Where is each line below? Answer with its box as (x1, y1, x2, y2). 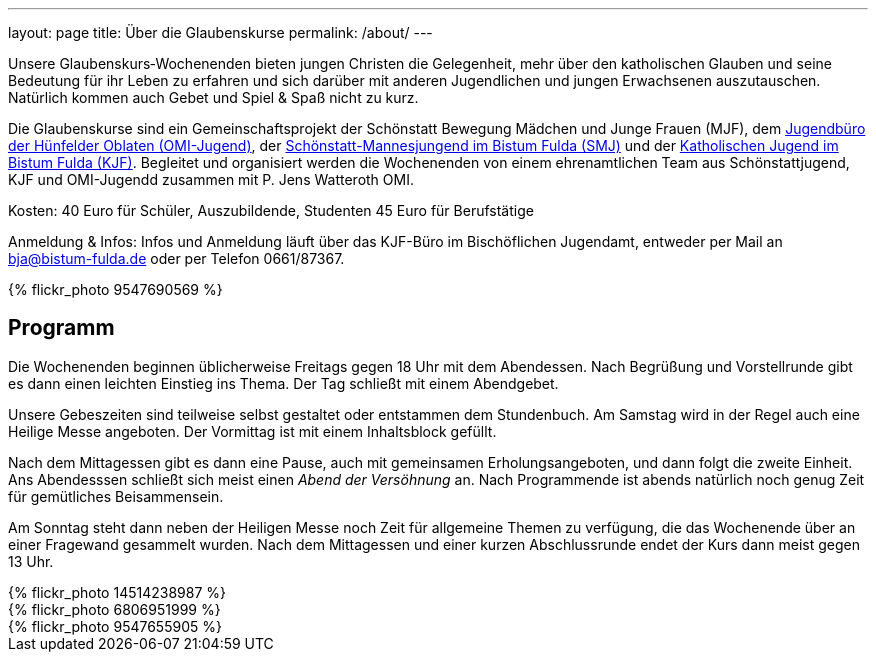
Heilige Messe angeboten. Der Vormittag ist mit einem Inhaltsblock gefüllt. (8, 422, 497, 440)
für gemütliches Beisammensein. (8, 487, 224, 505)
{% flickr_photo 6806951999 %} (8, 600, 221, 618)
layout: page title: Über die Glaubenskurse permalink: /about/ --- (8, 24, 433, 41)
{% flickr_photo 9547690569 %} (8, 281, 223, 298)
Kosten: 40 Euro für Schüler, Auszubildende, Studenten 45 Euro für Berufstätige (8, 202, 534, 219)
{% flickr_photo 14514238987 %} (8, 583, 226, 601)
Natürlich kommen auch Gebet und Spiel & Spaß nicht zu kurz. (8, 89, 419, 106)
